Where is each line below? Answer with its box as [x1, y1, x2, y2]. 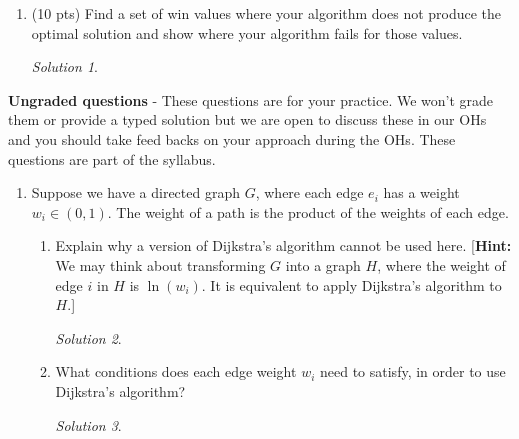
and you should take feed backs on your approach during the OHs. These [8, 128, 456, 149]
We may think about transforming [55, 254, 266, 275]
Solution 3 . [55, 414, 122, 435]
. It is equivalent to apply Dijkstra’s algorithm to [201, 274, 502, 295]
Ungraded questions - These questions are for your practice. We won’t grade [8, 89, 494, 110]
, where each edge [255, 182, 364, 203]
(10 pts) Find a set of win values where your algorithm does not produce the [31, 3, 502, 23]
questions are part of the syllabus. [8, 148, 216, 169]
